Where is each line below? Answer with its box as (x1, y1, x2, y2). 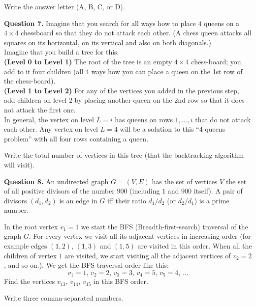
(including (129, 186, 160, 196)
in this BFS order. (93, 276, 148, 286)
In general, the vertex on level (4, 114, 94, 124)
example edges (4, 241, 47, 251)
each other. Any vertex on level (4, 124, 98, 134)
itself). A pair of (193, 186, 243, 196)
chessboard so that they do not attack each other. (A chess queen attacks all (21, 28, 252, 38)
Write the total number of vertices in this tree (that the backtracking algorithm (4, 150, 244, 160)
